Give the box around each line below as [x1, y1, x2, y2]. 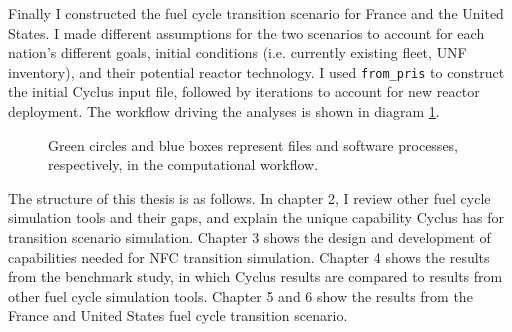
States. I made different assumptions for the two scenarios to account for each [8, 22, 485, 43]
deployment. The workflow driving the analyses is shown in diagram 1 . [8, 101, 440, 122]
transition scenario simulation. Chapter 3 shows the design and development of [8, 227, 491, 247]
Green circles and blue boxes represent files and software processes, [48, 134, 459, 155]
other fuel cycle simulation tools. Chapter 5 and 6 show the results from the [8, 285, 473, 306]
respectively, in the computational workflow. [48, 154, 319, 175]
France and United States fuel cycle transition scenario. [8, 305, 348, 326]
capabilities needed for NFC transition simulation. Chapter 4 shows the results [8, 246, 490, 267]
